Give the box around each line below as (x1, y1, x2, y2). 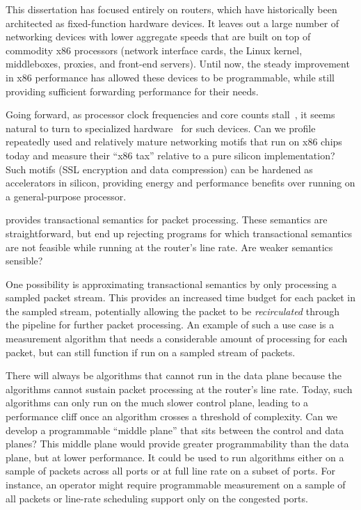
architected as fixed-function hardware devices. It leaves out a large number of (6, 15, 339, 30)
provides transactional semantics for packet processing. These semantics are (6, 212, 328, 227)
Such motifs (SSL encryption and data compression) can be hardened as (6, 161, 313, 176)
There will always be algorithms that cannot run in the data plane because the (6, 368, 342, 383)
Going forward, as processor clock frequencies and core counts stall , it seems (6, 107, 335, 122)
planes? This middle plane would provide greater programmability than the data (6, 436, 349, 451)
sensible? (6, 253, 43, 268)
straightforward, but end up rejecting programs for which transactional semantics (6, 225, 353, 240)
